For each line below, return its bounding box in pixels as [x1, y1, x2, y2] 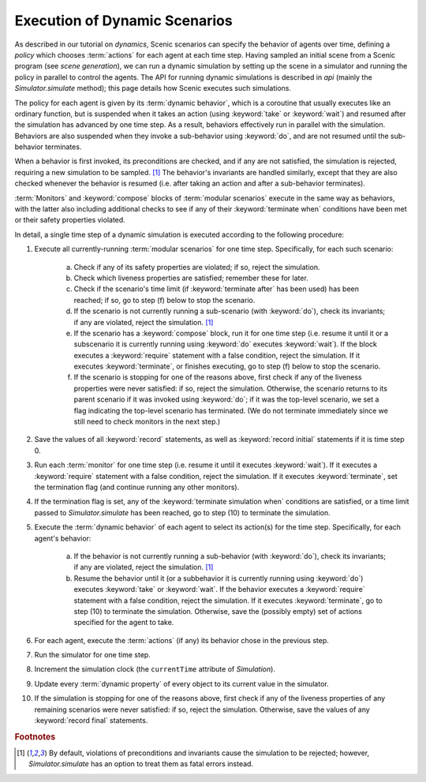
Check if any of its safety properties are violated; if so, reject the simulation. [73, 262, 320, 271]
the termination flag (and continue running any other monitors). [34, 482, 240, 492]
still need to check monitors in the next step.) [73, 417, 221, 426]
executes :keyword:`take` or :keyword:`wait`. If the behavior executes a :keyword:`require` [73, 585, 366, 594]
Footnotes [14, 731, 56, 742]
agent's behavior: [34, 533, 92, 543]
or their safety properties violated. [14, 215, 125, 225]
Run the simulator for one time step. [34, 650, 151, 660]
